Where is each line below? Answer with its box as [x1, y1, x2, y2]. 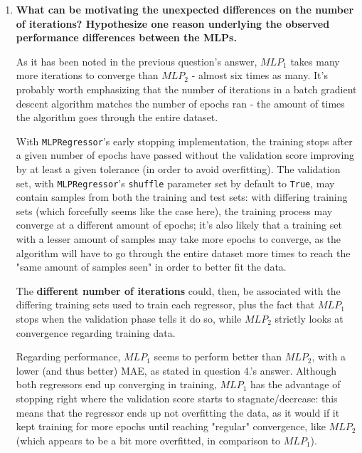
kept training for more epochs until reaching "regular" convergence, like [16, 419, 326, 434]
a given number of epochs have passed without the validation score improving [16, 147, 355, 162]
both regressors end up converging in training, [16, 377, 217, 392]
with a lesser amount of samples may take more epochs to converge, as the [16, 231, 341, 246]
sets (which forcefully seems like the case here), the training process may [16, 203, 333, 218]
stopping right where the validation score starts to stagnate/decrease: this [16, 390, 338, 405]
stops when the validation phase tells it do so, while [16, 311, 242, 326]
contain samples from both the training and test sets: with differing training [16, 189, 348, 204]
